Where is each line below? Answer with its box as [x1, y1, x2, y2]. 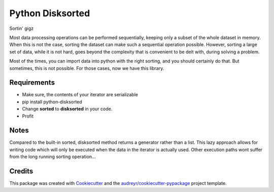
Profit [22, 113, 34, 119]
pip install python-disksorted [22, 99, 82, 105]
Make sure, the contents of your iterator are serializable [22, 92, 138, 98]
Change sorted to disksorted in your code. [22, 106, 113, 112]
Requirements [9, 79, 55, 87]
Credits [9, 167, 33, 176]
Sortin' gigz [9, 25, 34, 31]
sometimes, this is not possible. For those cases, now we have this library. [9, 65, 164, 71]
